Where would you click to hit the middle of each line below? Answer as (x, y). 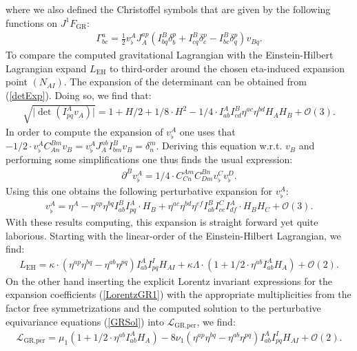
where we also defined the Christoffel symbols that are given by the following (168, 9)
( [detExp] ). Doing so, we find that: (79, 95)
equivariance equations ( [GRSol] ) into (85, 321)
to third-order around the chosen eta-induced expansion (227, 68)
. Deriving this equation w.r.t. (219, 146)
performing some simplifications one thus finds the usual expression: (149, 159)
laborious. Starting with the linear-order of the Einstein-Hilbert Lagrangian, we (173, 235)
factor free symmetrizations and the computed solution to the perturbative (163, 307)
